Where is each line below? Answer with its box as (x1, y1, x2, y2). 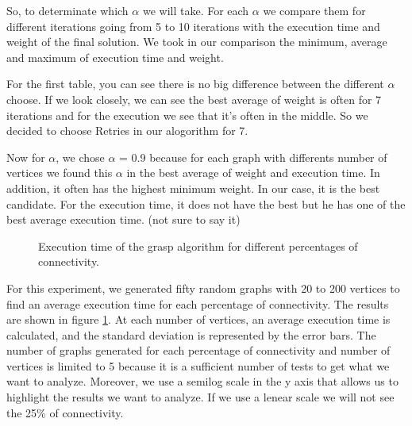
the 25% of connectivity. (6, 404, 124, 420)
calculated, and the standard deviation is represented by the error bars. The (6, 326, 376, 343)
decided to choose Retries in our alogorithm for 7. (6, 122, 248, 139)
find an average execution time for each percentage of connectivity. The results (6, 295, 389, 312)
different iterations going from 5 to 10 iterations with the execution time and (6, 17, 380, 34)
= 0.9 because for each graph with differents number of (119, 148, 387, 165)
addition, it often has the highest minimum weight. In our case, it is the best (6, 179, 380, 196)
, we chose (56, 148, 105, 165)
